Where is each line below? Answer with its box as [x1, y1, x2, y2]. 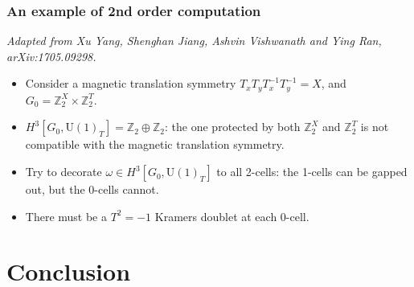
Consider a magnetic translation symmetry [25, 75, 236, 92]
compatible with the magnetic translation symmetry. [25, 136, 285, 153]
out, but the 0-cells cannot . [25, 181, 159, 198]
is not [360, 118, 389, 135]
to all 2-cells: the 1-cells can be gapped [216, 163, 408, 180]
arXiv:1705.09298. [6, 47, 96, 64]
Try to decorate [25, 163, 102, 180]
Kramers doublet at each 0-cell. [154, 207, 309, 224]
